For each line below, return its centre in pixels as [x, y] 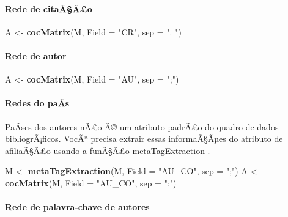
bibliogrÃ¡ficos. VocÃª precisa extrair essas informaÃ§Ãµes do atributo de [144, 138]
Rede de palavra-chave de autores [77, 207]
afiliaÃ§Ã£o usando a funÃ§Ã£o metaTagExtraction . [108, 150]
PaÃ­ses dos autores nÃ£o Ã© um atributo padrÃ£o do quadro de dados [142, 126]
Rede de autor [36, 55]
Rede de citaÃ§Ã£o [49, 8]
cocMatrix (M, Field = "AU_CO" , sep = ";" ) [91, 182]
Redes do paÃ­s [37, 103]
